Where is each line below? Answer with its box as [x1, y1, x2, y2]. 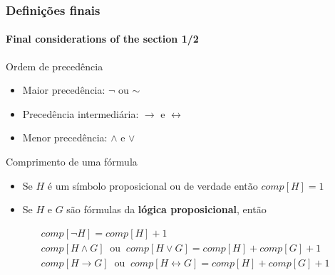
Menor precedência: [22, 130, 108, 145]
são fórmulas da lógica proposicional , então [66, 202, 267, 217]
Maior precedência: [22, 82, 105, 97]
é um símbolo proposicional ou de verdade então [47, 178, 258, 193]
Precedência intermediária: [22, 106, 139, 121]
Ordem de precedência [6, 58, 103, 73]
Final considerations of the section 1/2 [6, 31, 199, 46]
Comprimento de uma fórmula [6, 154, 138, 169]
